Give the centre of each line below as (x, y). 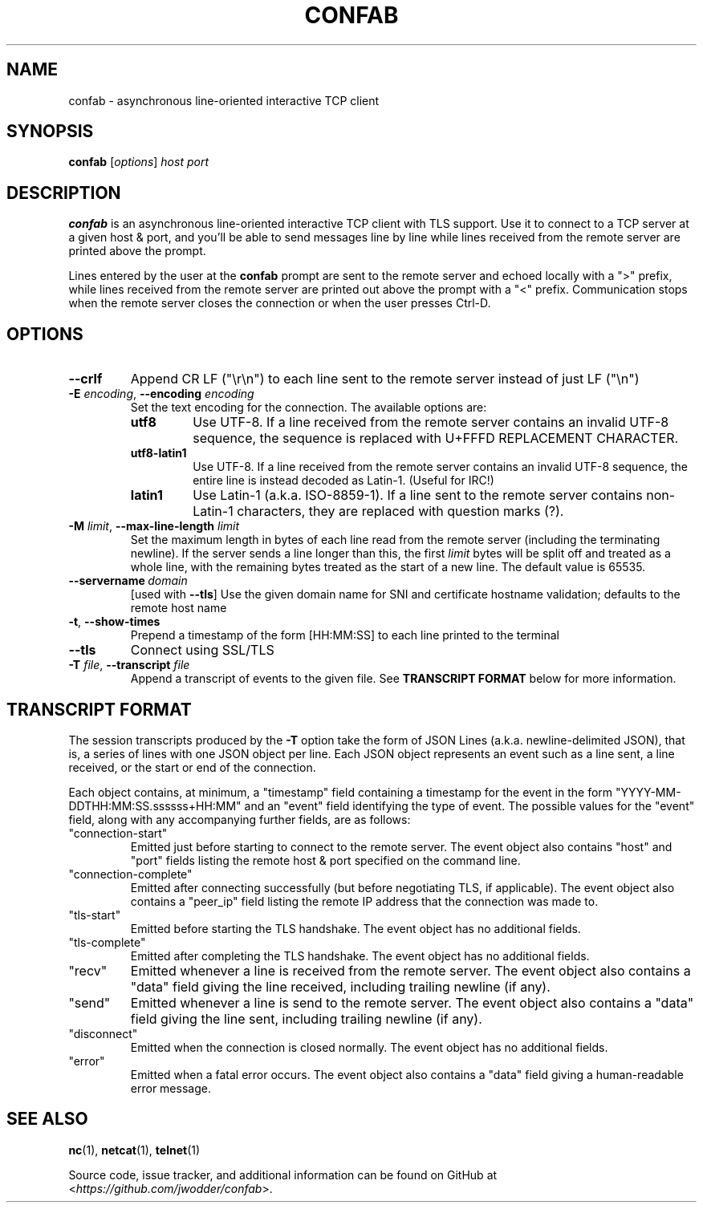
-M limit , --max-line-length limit (154, 526)
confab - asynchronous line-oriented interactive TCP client (224, 100)
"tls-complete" (107, 942)
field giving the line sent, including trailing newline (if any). (306, 1018)
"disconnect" (103, 1033)
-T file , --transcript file (129, 665)
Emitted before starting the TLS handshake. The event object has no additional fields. (356, 928)
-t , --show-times (114, 622)
